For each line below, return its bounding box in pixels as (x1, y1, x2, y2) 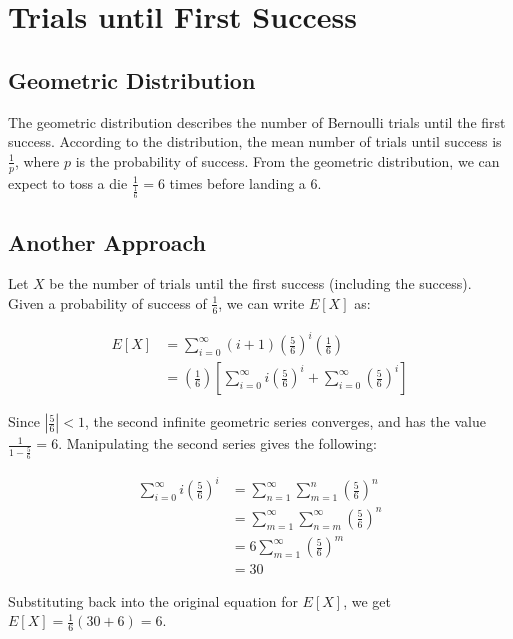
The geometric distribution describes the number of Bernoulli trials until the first (8, 111, 506, 132)
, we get (343, 590, 392, 611)
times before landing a (169, 172, 306, 193)
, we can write (218, 292, 305, 313)
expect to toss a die (8, 172, 128, 193)
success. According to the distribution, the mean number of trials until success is (8, 131, 502, 152)
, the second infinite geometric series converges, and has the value (84, 411, 486, 432)
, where (14, 150, 60, 171)
